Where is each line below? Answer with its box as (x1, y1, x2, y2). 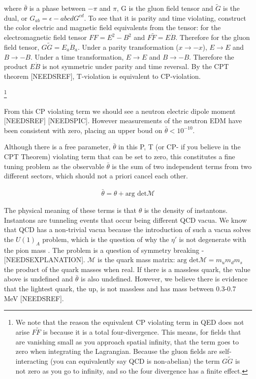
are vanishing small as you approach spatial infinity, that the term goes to (15, 336, 239, 346)
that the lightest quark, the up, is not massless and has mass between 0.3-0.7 (4, 283, 236, 294)
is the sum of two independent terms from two (112, 161, 252, 171)
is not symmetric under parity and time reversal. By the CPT (42, 61, 229, 71)
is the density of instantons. (144, 205, 228, 215)
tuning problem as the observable (4, 161, 104, 171)
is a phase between (29, 3, 86, 13)
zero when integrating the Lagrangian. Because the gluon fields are (15, 346, 217, 356)
